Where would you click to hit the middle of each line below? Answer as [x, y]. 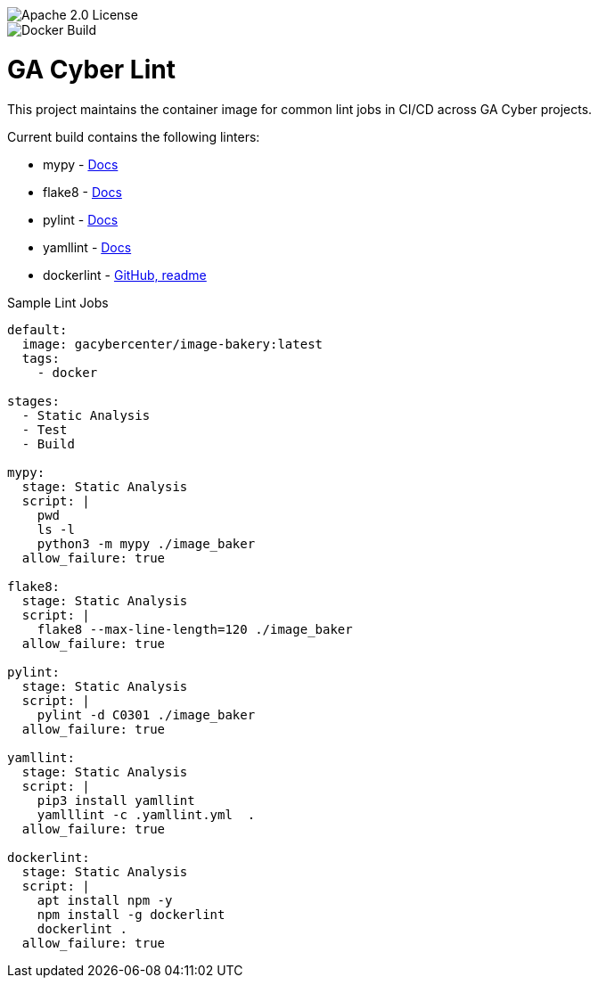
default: [37, 329]
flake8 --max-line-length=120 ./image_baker [195, 629]
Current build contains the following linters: [134, 136]
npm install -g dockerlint [131, 914]
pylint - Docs [81, 219]
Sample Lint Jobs [58, 302]
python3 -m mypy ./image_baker [146, 543]
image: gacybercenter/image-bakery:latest [172, 344]
